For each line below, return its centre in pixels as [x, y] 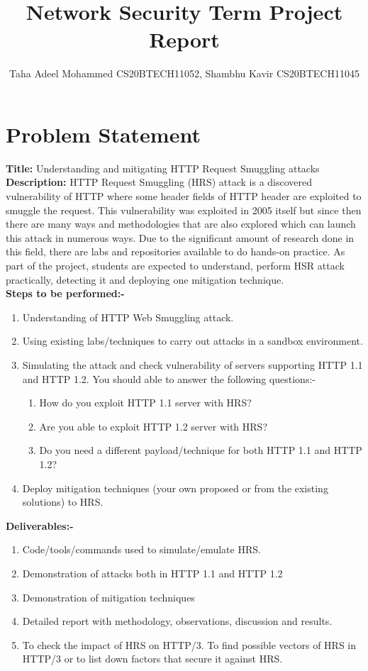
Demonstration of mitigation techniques [108, 597]
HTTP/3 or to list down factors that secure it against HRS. [152, 659]
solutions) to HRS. [63, 502]
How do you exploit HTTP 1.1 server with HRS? [145, 403]
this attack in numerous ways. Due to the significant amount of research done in [180, 237]
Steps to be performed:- [65, 293]
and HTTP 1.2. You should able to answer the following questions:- [169, 378]
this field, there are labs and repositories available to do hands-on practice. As [175, 251]
